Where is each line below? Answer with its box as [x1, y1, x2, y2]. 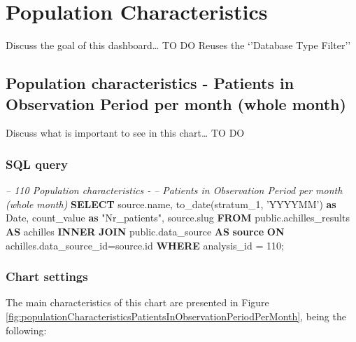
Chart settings [6, 268, 88, 285]
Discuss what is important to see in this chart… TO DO [6, 125, 245, 140]
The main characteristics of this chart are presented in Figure [6, 295, 269, 310]
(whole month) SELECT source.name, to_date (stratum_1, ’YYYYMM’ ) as [6, 196, 336, 211]
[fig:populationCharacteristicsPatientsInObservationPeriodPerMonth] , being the [6, 308, 346, 323]
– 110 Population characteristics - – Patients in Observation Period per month [6, 183, 343, 198]
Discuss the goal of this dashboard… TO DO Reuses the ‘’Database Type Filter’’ [6, 38, 351, 53]
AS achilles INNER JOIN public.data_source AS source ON [6, 224, 285, 238]
